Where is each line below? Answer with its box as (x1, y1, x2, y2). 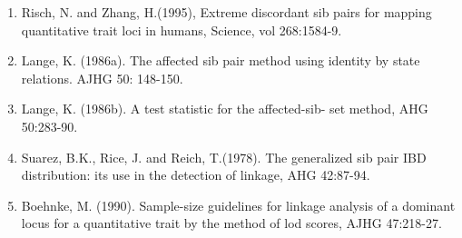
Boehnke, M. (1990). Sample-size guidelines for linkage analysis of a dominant (21, 195, 456, 214)
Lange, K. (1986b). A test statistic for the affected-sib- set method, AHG (21, 99, 428, 118)
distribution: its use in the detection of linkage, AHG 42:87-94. (21, 165, 370, 184)
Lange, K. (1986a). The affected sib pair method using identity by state (21, 51, 420, 70)
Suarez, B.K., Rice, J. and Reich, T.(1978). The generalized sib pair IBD (21, 147, 427, 166)
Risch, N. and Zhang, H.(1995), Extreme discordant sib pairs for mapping (21, 3, 432, 21)
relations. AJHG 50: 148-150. (21, 68, 183, 87)
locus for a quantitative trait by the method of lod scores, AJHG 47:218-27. (21, 213, 442, 233)
